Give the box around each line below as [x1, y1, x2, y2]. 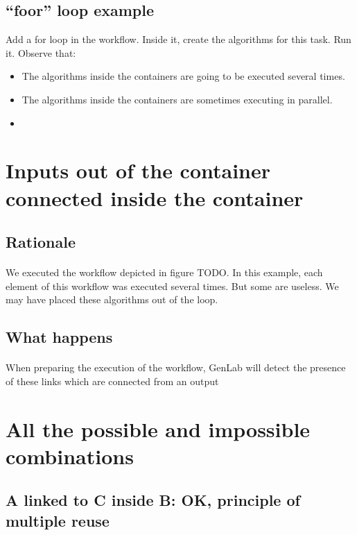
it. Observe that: [6, 45, 76, 60]
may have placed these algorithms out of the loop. [6, 292, 218, 307]
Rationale [6, 231, 76, 253]
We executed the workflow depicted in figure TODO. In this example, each [6, 265, 323, 280]
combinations [6, 441, 134, 470]
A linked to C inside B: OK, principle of [6, 489, 300, 511]
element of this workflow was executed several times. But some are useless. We [6, 278, 339, 293]
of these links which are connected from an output [6, 373, 219, 388]
